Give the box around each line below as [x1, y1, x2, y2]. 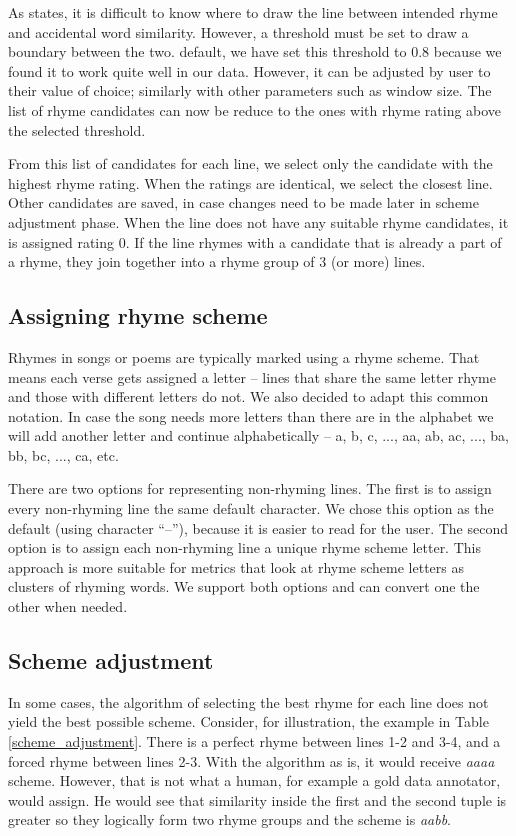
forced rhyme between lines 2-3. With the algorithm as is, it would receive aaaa [8, 750, 495, 771]
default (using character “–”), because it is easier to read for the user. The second [8, 517, 508, 538]
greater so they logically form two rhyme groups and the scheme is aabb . [8, 809, 452, 830]
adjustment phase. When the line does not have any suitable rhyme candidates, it [8, 211, 509, 232]
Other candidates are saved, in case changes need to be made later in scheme [8, 192, 479, 213]
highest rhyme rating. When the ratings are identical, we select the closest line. [8, 172, 493, 193]
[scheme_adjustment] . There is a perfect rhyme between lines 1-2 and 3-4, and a [8, 731, 501, 752]
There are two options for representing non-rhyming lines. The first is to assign [8, 478, 492, 499]
